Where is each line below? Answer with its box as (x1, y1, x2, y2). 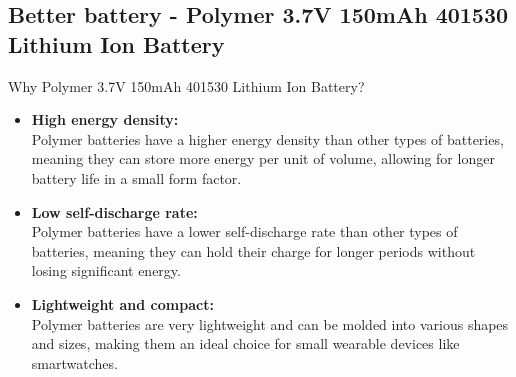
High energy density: (31, 109, 179, 130)
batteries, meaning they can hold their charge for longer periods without (31, 240, 476, 261)
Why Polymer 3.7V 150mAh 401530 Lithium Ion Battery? (8, 75, 365, 96)
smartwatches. (31, 352, 118, 373)
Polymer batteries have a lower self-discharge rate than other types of (31, 221, 458, 242)
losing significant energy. (31, 260, 181, 281)
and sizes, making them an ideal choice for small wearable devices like (31, 333, 460, 354)
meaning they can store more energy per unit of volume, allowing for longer (31, 148, 495, 169)
